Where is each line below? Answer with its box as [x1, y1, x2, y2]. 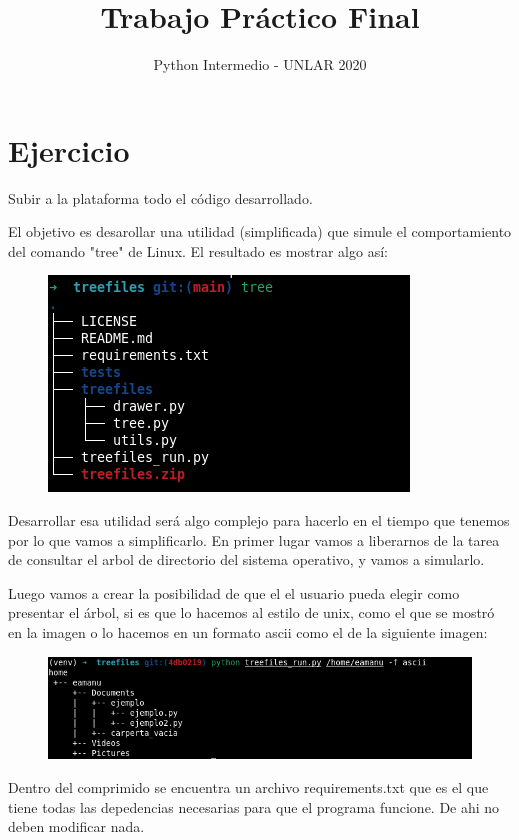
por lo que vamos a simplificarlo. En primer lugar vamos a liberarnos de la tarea [8, 529, 500, 550]
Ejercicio [8, 129, 130, 170]
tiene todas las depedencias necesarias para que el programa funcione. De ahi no [8, 796, 500, 817]
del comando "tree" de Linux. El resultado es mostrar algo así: [8, 240, 388, 261]
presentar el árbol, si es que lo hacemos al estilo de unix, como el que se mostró [8, 602, 495, 623]
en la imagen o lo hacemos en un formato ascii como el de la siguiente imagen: [8, 622, 488, 642]
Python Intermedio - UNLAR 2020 [153, 54, 367, 75]
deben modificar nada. [8, 816, 145, 837]
